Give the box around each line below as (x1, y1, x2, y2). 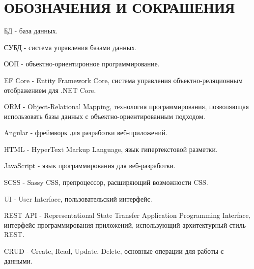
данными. (4, 255, 32, 266)
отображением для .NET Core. (4, 85, 96, 95)
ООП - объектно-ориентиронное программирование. (4, 59, 160, 69)
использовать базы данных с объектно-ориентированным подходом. (4, 111, 205, 121)
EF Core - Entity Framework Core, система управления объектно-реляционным (4, 75, 243, 85)
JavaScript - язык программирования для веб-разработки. (4, 160, 176, 171)
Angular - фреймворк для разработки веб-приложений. (4, 127, 168, 138)
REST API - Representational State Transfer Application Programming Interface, (4, 210, 251, 220)
